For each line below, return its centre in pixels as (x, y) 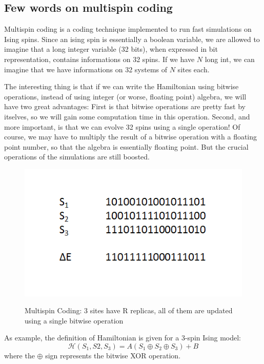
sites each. (194, 69)
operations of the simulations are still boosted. (77, 157)
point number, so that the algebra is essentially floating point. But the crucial (126, 146)
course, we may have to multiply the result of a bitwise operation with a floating (131, 137)
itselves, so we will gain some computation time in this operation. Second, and (127, 116)
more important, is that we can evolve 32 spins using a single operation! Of (122, 126)
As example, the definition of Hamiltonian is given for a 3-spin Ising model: (123, 338)
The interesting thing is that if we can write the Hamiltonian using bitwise (121, 86)
